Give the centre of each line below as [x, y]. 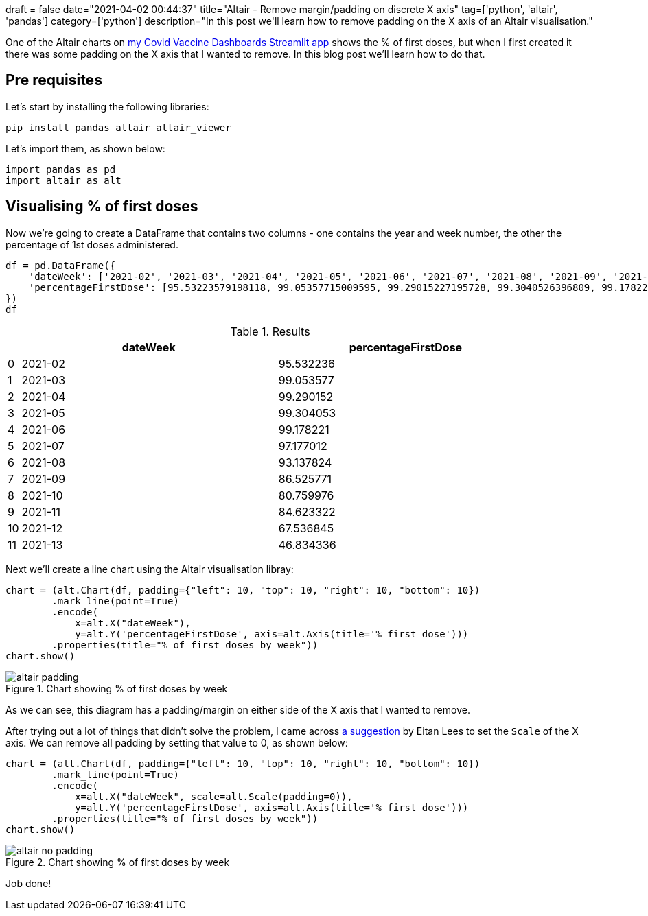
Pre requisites [54, 80]
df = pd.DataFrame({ [61, 265]
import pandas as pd [61, 169]
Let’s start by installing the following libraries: [107, 106]
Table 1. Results [270, 331]
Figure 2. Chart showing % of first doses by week [118, 862]
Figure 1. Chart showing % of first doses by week [117, 688]
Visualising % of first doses [102, 207]
